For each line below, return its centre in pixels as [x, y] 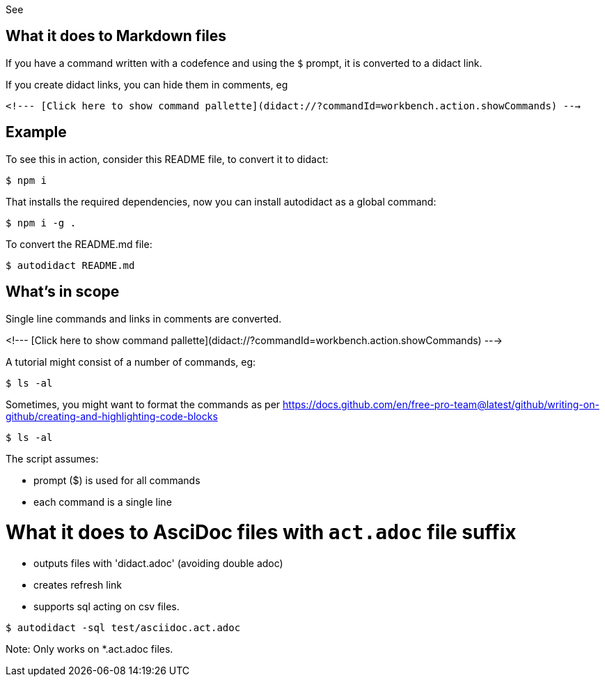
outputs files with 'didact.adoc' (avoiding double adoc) [158, 564]
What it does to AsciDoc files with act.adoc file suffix [261, 533]
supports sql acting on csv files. [107, 607]
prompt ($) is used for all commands [117, 480]
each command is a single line [103, 502]
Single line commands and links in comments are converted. [144, 318]
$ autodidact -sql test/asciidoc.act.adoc [123, 628]
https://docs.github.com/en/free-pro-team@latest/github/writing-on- [441, 404]
